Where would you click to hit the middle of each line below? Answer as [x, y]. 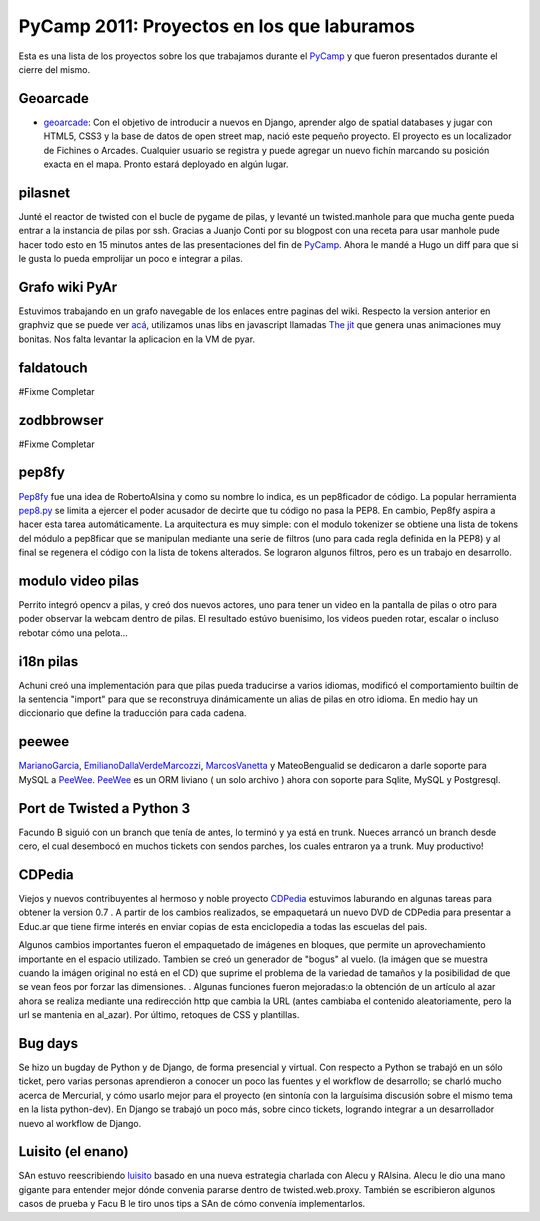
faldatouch [53, 367]
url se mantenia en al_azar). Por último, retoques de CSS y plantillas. [159, 1015]
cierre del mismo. [54, 69]
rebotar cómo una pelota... [73, 632]
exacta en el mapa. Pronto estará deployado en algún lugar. [166, 164]
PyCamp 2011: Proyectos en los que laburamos [216, 26]
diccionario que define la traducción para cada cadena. [132, 713]
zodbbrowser [61, 420]
